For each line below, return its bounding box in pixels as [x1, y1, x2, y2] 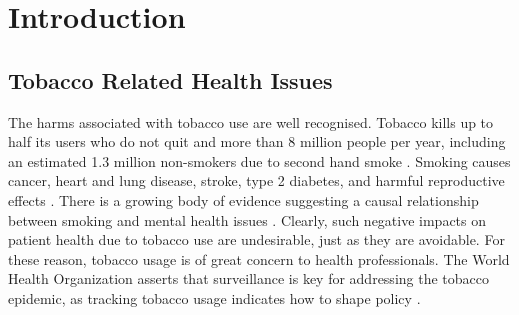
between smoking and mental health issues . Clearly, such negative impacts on [8, 209, 487, 230]
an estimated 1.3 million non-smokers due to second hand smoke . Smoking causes [8, 150, 511, 171]
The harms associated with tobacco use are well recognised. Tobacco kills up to [8, 111, 494, 132]
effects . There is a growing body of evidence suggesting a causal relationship [8, 189, 479, 210]
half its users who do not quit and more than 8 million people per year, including [8, 131, 506, 152]
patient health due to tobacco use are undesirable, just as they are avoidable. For [8, 229, 505, 250]
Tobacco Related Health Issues [8, 64, 333, 95]
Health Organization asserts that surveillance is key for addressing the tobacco [8, 268, 489, 289]
